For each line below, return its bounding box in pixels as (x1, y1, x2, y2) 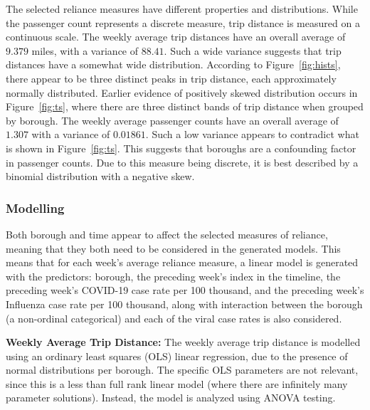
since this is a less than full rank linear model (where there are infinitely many (6, 376, 348, 391)
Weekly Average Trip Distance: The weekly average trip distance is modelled (6, 335, 361, 349)
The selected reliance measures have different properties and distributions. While (6, 1, 358, 16)
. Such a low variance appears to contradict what (145, 127, 359, 142)
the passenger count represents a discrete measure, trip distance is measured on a (6, 15, 360, 30)
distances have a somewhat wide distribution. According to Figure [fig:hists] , (6, 57, 341, 72)
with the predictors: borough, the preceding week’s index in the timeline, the (6, 268, 341, 283)
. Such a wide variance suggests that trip (164, 43, 342, 58)
